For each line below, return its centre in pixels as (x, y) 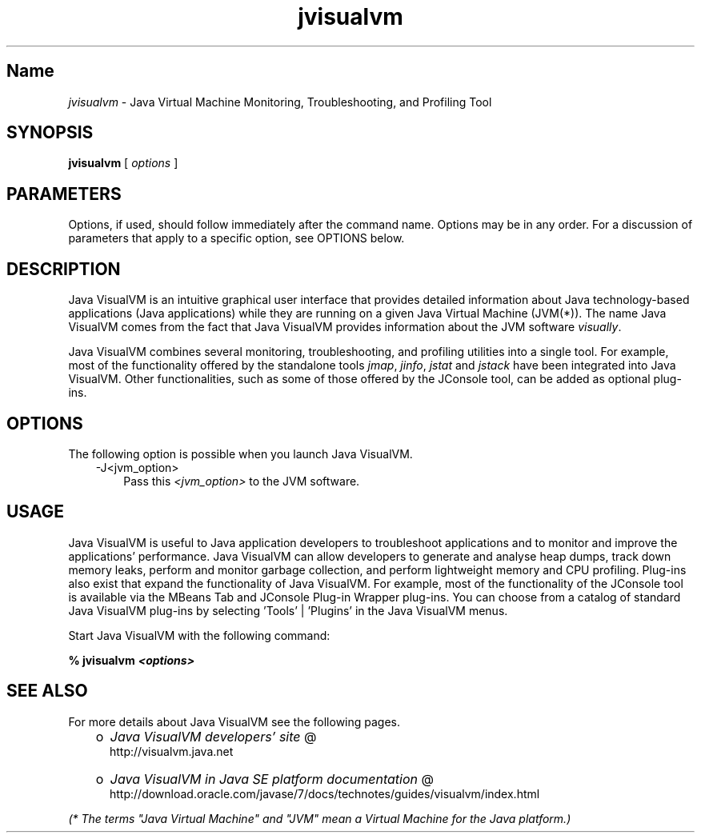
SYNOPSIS (50, 133)
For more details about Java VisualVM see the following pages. (234, 721)
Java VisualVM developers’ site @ (213, 736)
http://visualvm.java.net (172, 751)
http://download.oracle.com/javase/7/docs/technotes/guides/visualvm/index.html (325, 793)
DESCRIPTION (64, 269)
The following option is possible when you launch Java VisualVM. (240, 453)
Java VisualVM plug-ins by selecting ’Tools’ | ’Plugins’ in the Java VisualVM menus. (288, 610)
